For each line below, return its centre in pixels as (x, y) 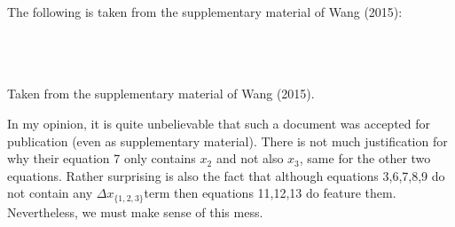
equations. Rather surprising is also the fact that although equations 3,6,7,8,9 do (226, 175)
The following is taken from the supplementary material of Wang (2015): (205, 12)
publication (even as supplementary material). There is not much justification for (227, 141)
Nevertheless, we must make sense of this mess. (135, 211)
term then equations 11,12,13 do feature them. (270, 193)
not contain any (50, 193)
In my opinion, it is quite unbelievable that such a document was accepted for (219, 123)
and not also (250, 158)
